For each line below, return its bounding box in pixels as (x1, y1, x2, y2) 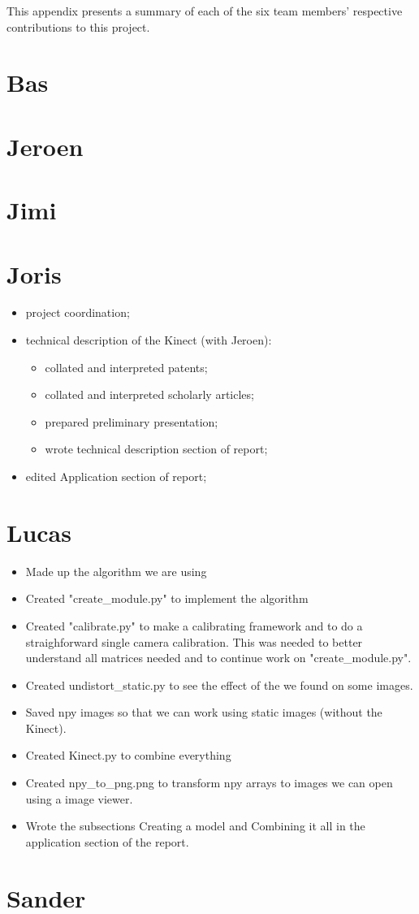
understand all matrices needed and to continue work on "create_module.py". (25, 649, 412, 666)
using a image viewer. (25, 790, 133, 807)
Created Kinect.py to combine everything (25, 747, 231, 764)
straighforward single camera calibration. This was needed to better (25, 633, 363, 650)
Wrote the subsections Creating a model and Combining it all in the (25, 817, 365, 834)
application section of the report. (25, 833, 189, 850)
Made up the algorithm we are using (25, 562, 207, 579)
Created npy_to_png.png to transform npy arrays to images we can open (25, 774, 393, 791)
